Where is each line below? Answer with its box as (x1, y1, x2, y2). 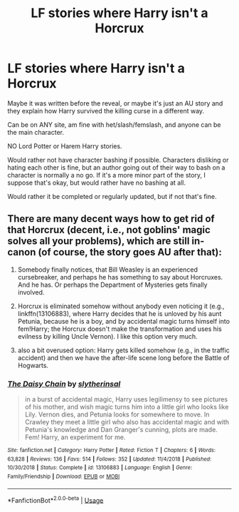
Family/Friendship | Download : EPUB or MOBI (7, 473, 120, 481)
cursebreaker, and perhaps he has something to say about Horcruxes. (17, 272, 223, 281)
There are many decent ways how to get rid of (7, 213, 215, 225)
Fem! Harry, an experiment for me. (24, 433, 126, 441)
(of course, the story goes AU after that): (38, 246, 223, 258)
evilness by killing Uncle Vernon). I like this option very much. (17, 332, 198, 340)
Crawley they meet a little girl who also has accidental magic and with (24, 418, 230, 426)
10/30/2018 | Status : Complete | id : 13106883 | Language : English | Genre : (7, 464, 193, 471)
